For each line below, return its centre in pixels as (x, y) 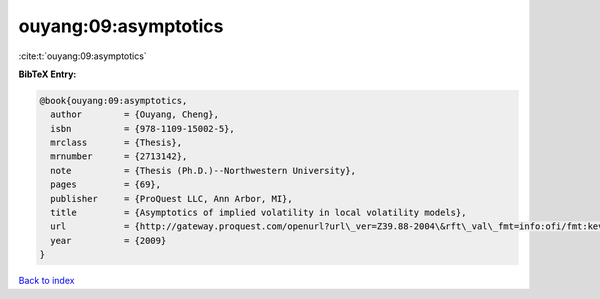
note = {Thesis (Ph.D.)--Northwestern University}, (203, 170)
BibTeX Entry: (47, 74)
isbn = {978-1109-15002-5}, (142, 128)
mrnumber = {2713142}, (119, 156)
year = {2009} (108, 240)
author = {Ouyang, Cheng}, (135, 114)
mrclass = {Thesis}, (116, 143)
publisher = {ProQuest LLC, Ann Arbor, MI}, (172, 198)
